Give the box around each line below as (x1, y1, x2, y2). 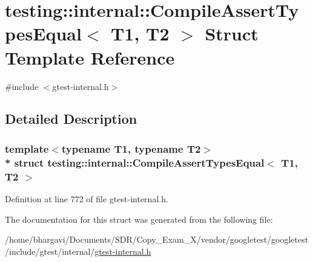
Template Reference (5, 45, 175, 69)
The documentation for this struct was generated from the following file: (5, 212, 273, 225)
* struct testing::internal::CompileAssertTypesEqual (5, 155, 265, 170)
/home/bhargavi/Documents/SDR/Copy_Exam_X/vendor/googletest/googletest (5, 233, 309, 246)
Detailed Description (5, 109, 137, 128)
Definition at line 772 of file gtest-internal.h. (5, 192, 168, 205)
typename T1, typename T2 (61, 141, 201, 156)
